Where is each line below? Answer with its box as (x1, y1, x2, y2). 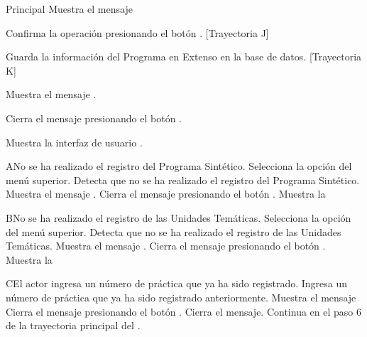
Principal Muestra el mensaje (6, 1, 133, 16)
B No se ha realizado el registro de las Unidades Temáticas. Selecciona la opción (6, 210, 351, 225)
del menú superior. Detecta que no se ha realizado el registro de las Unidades (6, 224, 341, 239)
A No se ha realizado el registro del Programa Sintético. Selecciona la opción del (6, 159, 352, 173)
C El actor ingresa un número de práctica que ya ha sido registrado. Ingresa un (6, 276, 348, 291)
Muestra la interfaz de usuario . (6, 134, 143, 149)
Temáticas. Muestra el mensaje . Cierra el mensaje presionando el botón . (6, 238, 326, 253)
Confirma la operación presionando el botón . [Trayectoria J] (6, 25, 269, 40)
